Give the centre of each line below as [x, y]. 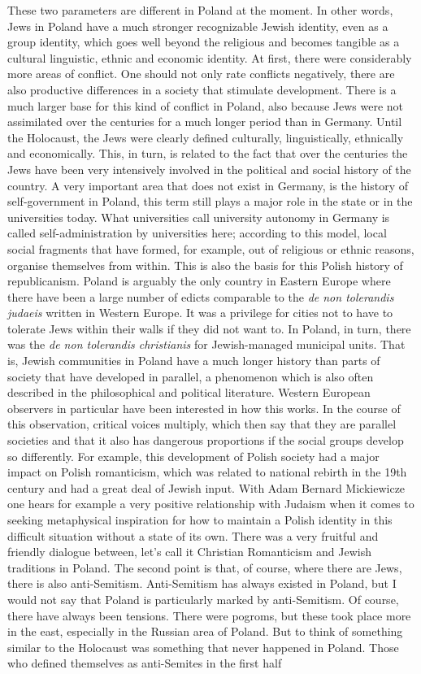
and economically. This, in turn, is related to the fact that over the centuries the [208, 153]
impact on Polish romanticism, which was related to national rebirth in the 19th [207, 472]
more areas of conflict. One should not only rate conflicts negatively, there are [201, 74]
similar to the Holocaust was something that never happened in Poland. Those [203, 647]
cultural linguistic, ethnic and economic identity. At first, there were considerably [210, 57]
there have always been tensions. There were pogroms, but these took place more [209, 615]
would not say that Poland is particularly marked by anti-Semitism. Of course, [203, 599]
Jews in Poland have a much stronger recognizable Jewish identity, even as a [198, 26]
